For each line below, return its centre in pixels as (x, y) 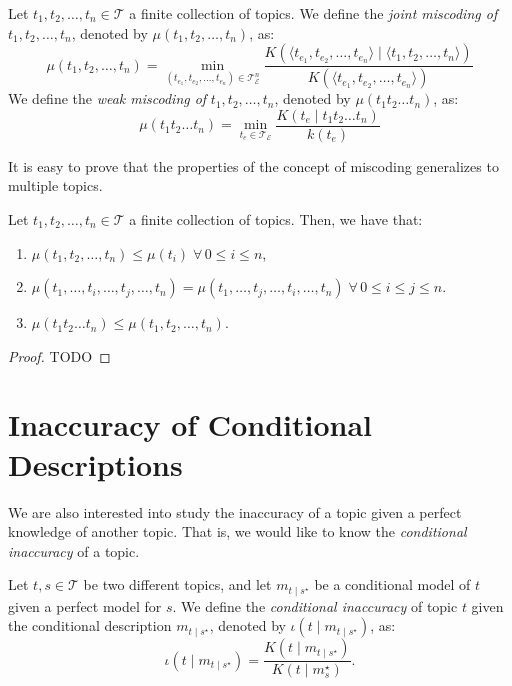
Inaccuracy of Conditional (190, 424)
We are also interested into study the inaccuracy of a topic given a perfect (235, 511)
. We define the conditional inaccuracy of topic (315, 605)
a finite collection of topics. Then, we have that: (276, 218)
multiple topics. (55, 185)
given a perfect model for (85, 605)
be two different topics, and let (177, 584)
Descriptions (95, 463)
